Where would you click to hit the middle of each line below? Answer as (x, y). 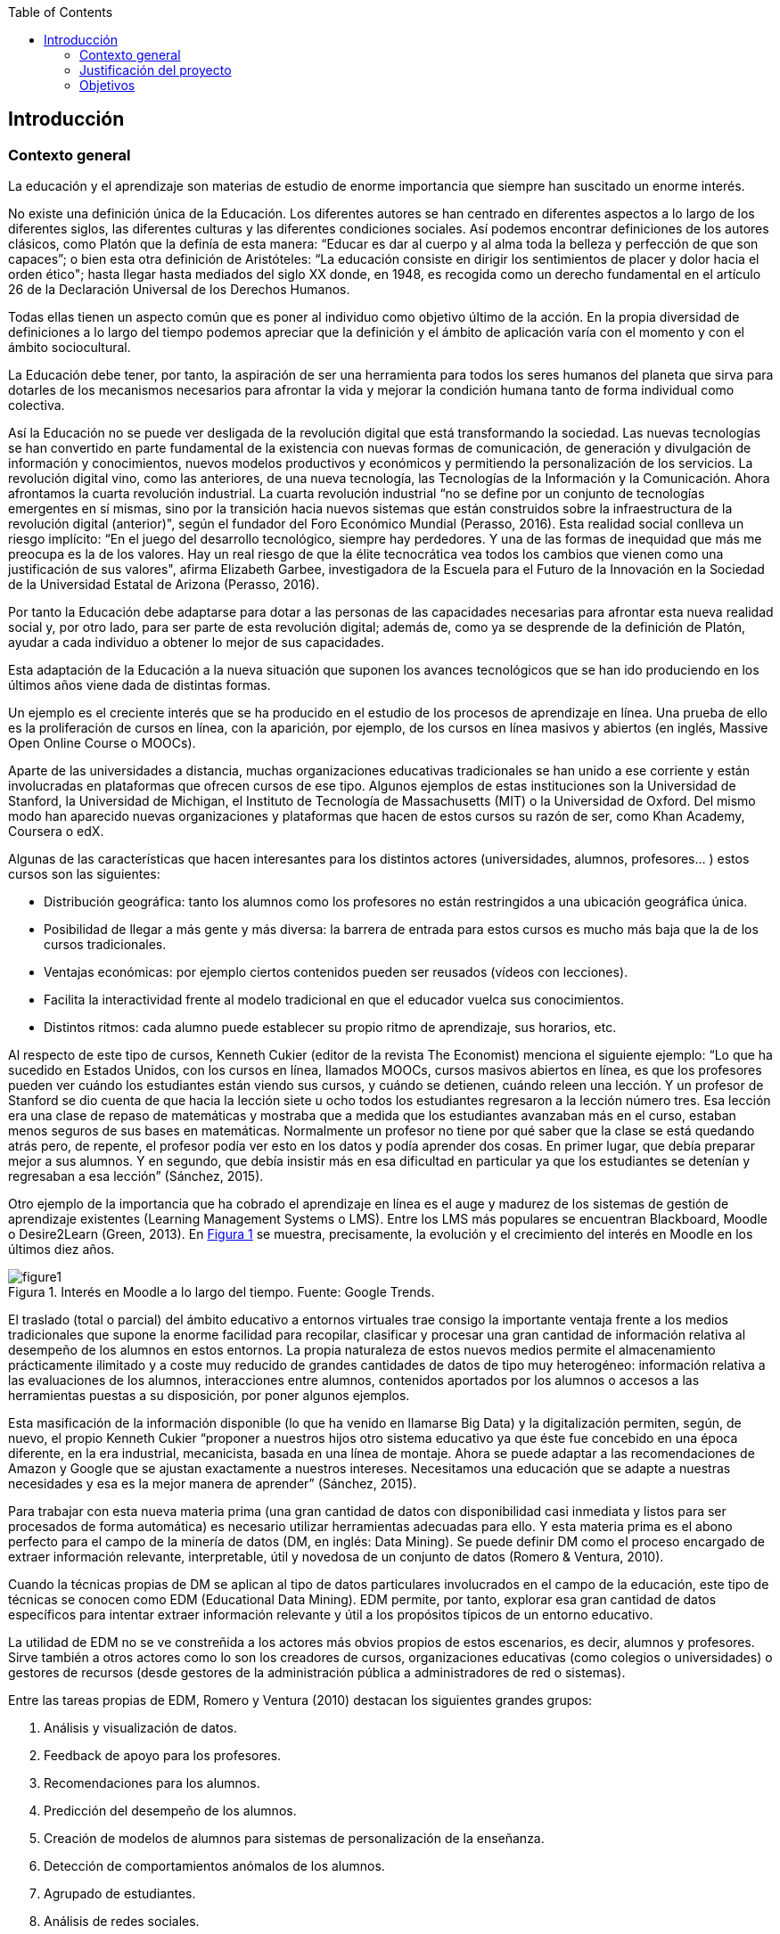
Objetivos (107, 85)
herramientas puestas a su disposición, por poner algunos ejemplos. (209, 1396)
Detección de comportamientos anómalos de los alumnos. (214, 1866)
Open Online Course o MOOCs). (102, 743)
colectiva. (37, 406)
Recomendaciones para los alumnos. (152, 1783)
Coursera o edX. (56, 832)
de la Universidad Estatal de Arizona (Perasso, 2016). (164, 585)
